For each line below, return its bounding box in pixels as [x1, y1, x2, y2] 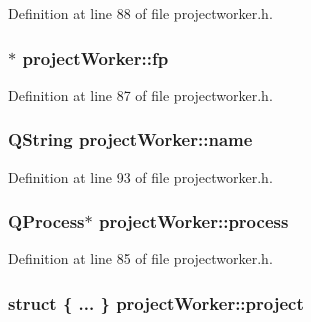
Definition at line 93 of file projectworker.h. [8, 166, 273, 187]
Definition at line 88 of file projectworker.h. [8, 3, 273, 23]
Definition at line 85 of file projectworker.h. [8, 248, 273, 269]
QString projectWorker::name [8, 127, 253, 152]
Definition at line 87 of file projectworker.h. [8, 84, 273, 105]
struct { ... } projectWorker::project [8, 290, 304, 315]
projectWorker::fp [22, 45, 169, 70]
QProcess [8, 209, 85, 234]
